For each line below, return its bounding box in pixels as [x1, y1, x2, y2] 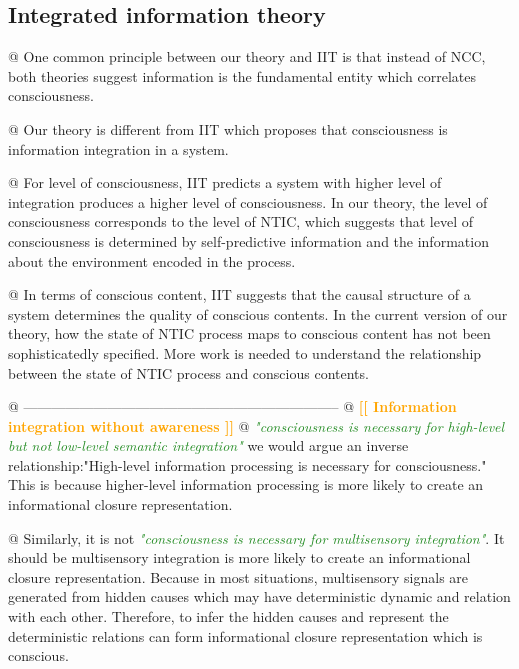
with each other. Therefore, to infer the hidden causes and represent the [8, 606, 449, 627]
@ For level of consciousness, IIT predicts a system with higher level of [8, 172, 442, 193]
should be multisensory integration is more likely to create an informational [8, 547, 471, 568]
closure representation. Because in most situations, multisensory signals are [8, 566, 469, 587]
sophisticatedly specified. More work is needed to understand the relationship [8, 342, 482, 363]
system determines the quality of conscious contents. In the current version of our [8, 303, 508, 324]
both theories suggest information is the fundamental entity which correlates [8, 65, 476, 86]
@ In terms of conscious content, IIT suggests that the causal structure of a [8, 284, 471, 305]
